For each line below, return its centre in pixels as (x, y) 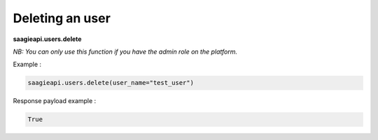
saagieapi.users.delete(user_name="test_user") (111, 83)
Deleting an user (62, 18)
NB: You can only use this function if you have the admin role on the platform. (125, 52)
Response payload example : (55, 101)
